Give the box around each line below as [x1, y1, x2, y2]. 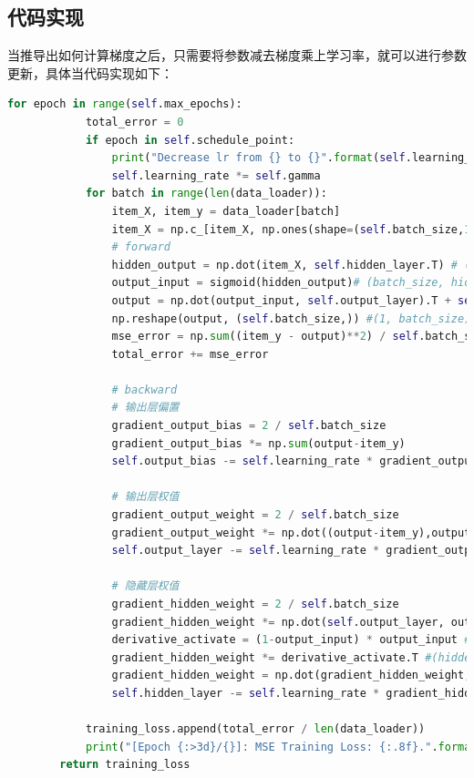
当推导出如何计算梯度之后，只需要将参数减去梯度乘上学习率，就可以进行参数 [7, 46, 467, 65]
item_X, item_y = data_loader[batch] [111, 204, 341, 218]
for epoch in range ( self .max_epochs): [7, 97, 242, 111]
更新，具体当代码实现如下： [7, 63, 173, 82]
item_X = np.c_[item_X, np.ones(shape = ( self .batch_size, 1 [111, 222, 471, 236]
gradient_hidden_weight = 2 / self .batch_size [111, 598, 399, 611]
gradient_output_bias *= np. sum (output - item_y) [111, 436, 406, 450]
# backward [111, 383, 178, 396]
